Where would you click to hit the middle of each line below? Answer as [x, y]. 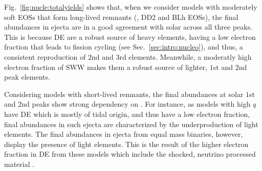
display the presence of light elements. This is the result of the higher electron [126, 144]
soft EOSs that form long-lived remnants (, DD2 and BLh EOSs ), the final [121, 17]
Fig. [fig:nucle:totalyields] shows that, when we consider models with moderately [131, 7]
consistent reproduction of [45, 56]
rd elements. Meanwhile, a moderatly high [185, 56]
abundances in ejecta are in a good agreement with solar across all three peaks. [128, 27]
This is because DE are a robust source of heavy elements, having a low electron [130, 36]
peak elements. [27, 77]
